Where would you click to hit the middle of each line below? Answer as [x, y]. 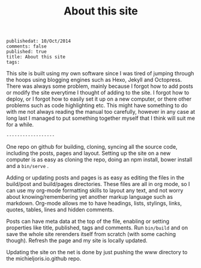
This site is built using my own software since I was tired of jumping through [100, 73]
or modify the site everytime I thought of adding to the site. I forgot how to [98, 93]
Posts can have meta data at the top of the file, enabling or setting [88, 222]
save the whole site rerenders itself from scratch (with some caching [91, 234]
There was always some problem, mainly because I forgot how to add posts [100, 86]
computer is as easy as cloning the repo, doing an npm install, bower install [99, 160]
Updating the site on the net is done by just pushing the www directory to [97, 252]
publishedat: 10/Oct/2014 [38, 41]
